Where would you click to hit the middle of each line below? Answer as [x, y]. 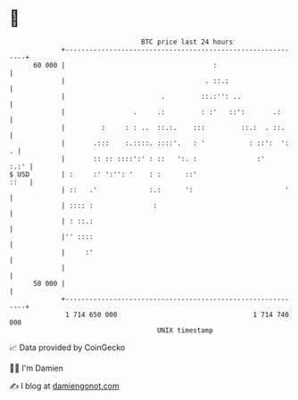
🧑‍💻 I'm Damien [37, 368]
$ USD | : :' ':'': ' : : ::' [103, 174]
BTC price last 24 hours [187, 42]
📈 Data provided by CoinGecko [67, 347]
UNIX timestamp [185, 330]
